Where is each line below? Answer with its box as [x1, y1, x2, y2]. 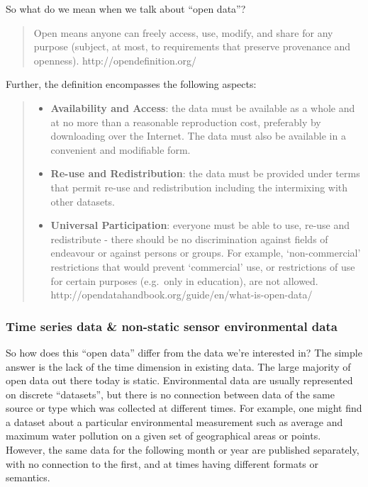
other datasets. [50, 194, 116, 208]
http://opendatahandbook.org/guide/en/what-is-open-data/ [50, 287, 313, 302]
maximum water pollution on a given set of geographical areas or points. [6, 428, 321, 443]
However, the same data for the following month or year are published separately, [6, 442, 359, 457]
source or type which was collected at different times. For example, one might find [6, 401, 362, 415]
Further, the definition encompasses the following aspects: [6, 77, 257, 91]
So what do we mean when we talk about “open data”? [6, 1, 246, 16]
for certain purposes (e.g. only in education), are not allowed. [50, 273, 318, 288]
